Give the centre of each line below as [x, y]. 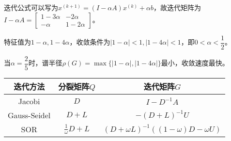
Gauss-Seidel [29, 115]
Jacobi [29, 101]
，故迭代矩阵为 [177, 7]
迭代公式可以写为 [31, 7]
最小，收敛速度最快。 [195, 63]
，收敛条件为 [90, 42]
